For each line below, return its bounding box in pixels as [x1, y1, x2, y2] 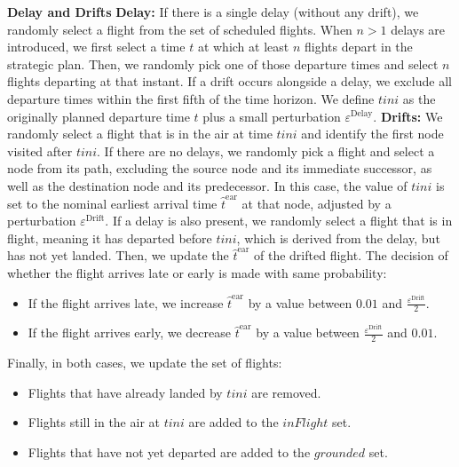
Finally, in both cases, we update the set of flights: [7, 353, 282, 372]
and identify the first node [301, 124, 444, 143]
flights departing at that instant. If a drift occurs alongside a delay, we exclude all [7, 72, 452, 91]
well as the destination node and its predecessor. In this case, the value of [7, 176, 408, 194]
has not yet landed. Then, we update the [7, 246, 229, 265]
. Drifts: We [373, 107, 443, 125]
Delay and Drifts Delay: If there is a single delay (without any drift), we [7, 3, 419, 20]
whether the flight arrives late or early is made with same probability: [7, 263, 387, 281]
